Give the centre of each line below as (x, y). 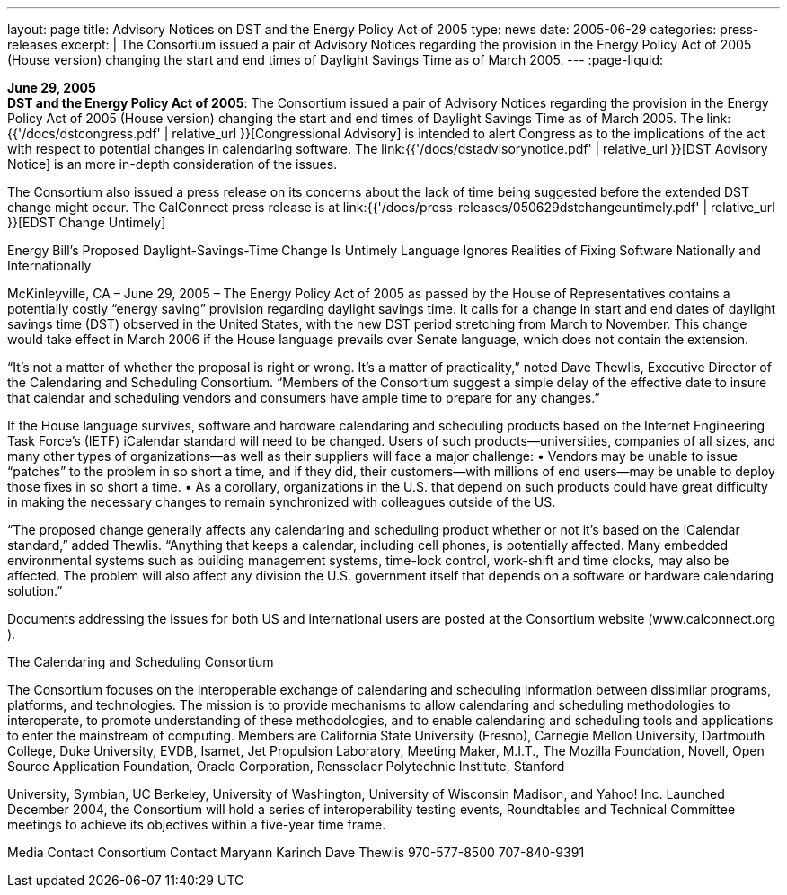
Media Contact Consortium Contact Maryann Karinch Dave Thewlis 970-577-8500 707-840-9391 (296, 852)
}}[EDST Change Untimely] (87, 222)
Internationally (49, 266)
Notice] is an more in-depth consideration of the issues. (172, 164)
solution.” (35, 591)
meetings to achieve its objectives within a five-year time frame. (197, 824)
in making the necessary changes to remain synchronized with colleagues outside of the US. (282, 502)
